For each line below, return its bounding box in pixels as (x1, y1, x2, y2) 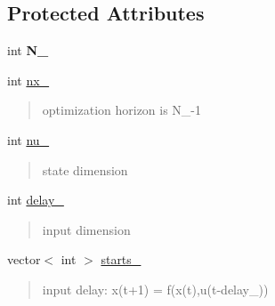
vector (7, 250, 41, 269)
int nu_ (7, 130, 50, 149)
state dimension (42, 160, 128, 179)
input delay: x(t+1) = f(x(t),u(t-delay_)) (42, 279, 269, 298)
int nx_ (7, 70, 50, 89)
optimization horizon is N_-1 (42, 101, 202, 119)
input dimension (42, 220, 131, 238)
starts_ (101, 250, 142, 269)
